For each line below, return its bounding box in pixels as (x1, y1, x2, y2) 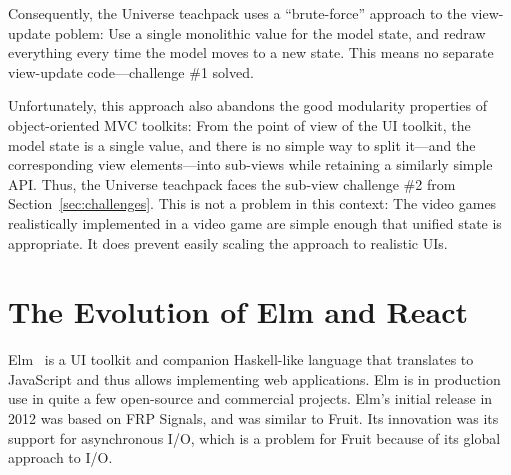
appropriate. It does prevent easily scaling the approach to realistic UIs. (8, 232, 448, 253)
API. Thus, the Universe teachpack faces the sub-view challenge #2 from (8, 173, 456, 194)
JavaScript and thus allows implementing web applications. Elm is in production (8, 368, 501, 389)
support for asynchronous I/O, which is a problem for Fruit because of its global (8, 427, 501, 448)
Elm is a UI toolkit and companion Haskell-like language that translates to (8, 349, 474, 370)
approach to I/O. (8, 447, 113, 468)
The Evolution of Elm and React (8, 291, 468, 332)
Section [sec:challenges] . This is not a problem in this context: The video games (8, 193, 497, 214)
